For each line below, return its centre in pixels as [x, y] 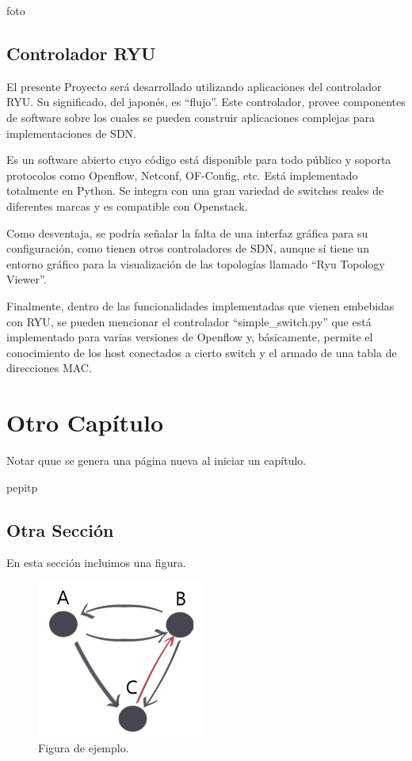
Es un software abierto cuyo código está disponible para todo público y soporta [199, 160]
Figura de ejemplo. [84, 748]
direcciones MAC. [49, 368]
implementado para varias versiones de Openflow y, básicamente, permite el [190, 337]
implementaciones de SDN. [71, 133]
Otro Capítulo [85, 422]
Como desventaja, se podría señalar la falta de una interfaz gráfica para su [187, 232]
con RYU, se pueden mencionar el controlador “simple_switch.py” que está [189, 321]
